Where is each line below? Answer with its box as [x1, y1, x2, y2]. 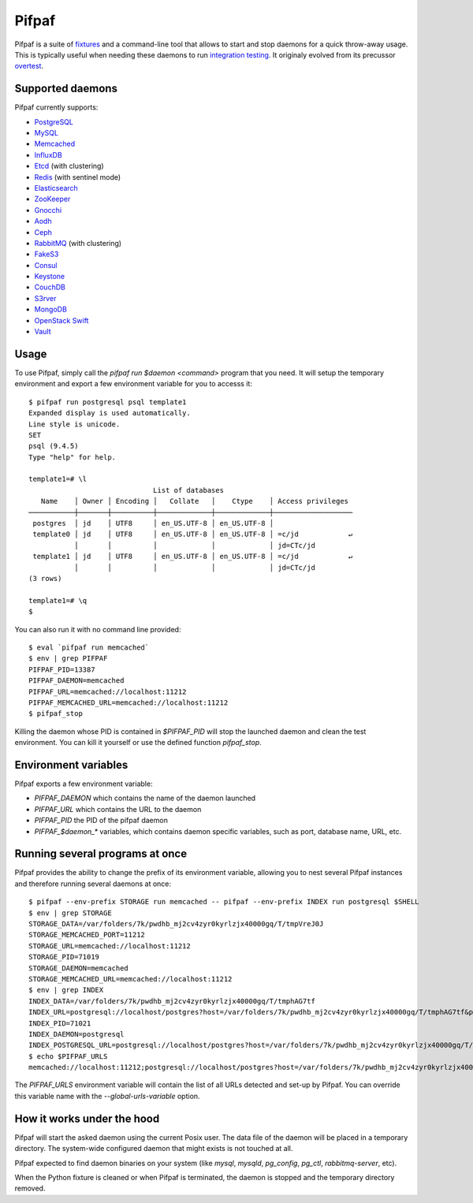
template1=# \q [28, 596, 88, 605]
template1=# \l [28, 475, 88, 484]
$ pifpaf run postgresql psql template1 [28, 397, 187, 406]
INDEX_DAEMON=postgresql [28, 1030, 125, 1038]
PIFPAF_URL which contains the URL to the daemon [34, 804, 202, 814]
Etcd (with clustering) [34, 162, 104, 171]
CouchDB [34, 282, 66, 292]
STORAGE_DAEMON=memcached [28, 963, 129, 973]
